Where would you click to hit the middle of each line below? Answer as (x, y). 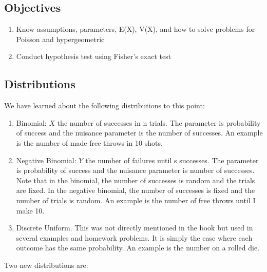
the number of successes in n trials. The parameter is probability (159, 122)
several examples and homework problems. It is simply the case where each (134, 237)
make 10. (30, 210)
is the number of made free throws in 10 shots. (89, 142)
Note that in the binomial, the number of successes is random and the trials (136, 180)
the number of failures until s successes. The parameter (172, 160)
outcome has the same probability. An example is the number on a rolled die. (138, 248)
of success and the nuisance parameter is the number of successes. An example (139, 133)
